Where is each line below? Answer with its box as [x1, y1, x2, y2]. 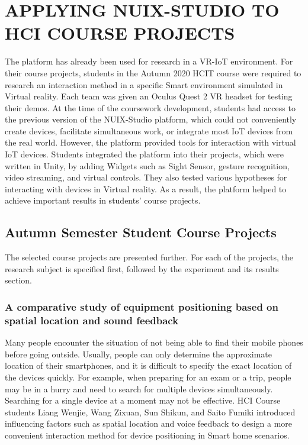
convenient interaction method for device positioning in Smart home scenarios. [5, 428, 290, 441]
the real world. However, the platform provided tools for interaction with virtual [5, 136, 296, 149]
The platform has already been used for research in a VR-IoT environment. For [5, 55, 293, 67]
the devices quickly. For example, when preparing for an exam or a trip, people [5, 370, 291, 383]
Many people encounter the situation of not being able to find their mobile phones [5, 336, 303, 349]
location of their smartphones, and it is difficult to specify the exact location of [5, 359, 292, 372]
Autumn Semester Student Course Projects [5, 223, 277, 241]
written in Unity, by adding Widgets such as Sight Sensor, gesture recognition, [5, 159, 290, 172]
